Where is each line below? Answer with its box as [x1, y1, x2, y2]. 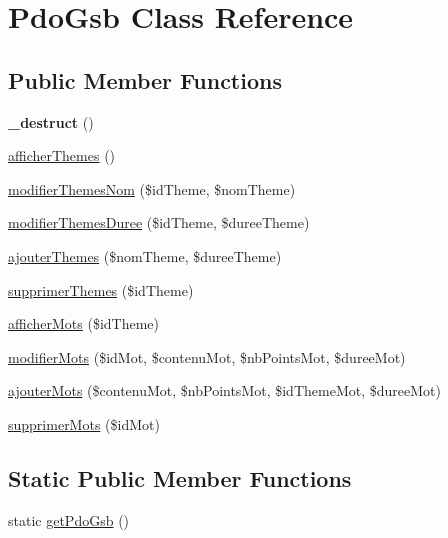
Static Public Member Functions [8, 462, 352, 493]
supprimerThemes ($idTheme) [8, 279, 194, 300]
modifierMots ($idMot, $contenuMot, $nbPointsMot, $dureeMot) [8, 346, 406, 367]
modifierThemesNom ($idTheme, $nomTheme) [8, 178, 296, 199]
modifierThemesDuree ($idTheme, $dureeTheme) [8, 212, 310, 233]
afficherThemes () [8, 145, 116, 166]
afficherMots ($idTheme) [8, 313, 159, 334]
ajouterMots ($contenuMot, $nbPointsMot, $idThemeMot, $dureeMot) [8, 380, 441, 401]
